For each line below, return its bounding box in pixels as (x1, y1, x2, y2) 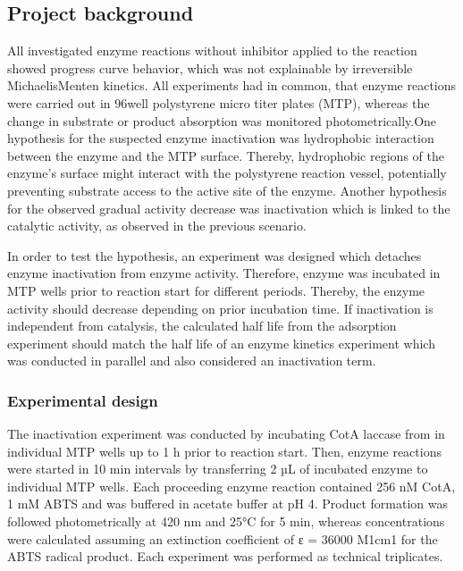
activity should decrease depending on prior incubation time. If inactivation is (7, 298, 434, 317)
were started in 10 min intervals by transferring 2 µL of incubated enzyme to (7, 459, 428, 478)
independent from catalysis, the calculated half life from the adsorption (7, 316, 397, 335)
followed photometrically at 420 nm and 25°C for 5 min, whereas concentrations (7, 512, 445, 531)
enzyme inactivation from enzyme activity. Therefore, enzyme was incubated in (7, 264, 441, 282)
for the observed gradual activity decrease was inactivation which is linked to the (7, 198, 450, 217)
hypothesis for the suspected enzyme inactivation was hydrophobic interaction (7, 129, 434, 147)
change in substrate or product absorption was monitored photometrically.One (7, 111, 437, 130)
